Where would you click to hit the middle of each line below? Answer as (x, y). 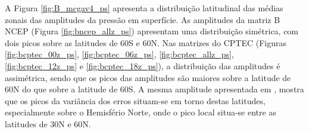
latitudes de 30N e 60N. (48, 123)
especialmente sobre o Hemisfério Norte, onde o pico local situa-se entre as (141, 112)
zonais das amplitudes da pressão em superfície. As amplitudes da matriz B (143, 19)
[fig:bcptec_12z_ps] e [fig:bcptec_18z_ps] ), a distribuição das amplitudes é (143, 65)
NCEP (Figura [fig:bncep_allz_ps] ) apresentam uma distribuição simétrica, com (152, 31)
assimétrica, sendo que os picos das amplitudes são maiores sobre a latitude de (148, 77)
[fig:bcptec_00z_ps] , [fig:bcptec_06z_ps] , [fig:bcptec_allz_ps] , (119, 54)
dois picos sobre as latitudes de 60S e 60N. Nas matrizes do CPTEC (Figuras (146, 42)
